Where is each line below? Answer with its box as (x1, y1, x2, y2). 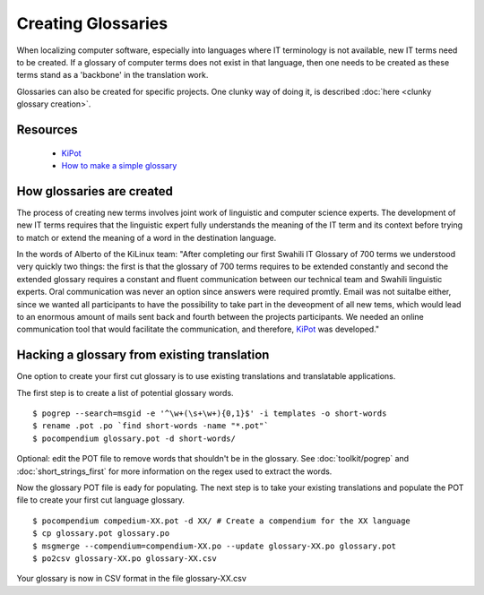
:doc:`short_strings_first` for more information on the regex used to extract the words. (16, 466, 333, 477)
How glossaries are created (16, 184, 174, 199)
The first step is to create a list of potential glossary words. (16, 387, 234, 398)
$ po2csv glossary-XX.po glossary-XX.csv (32, 553, 217, 564)
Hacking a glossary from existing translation (16, 348, 270, 363)
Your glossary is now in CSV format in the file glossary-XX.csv (16, 573, 246, 584)
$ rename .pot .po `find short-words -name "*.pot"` (32, 421, 269, 431)
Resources (16, 122, 78, 137)
